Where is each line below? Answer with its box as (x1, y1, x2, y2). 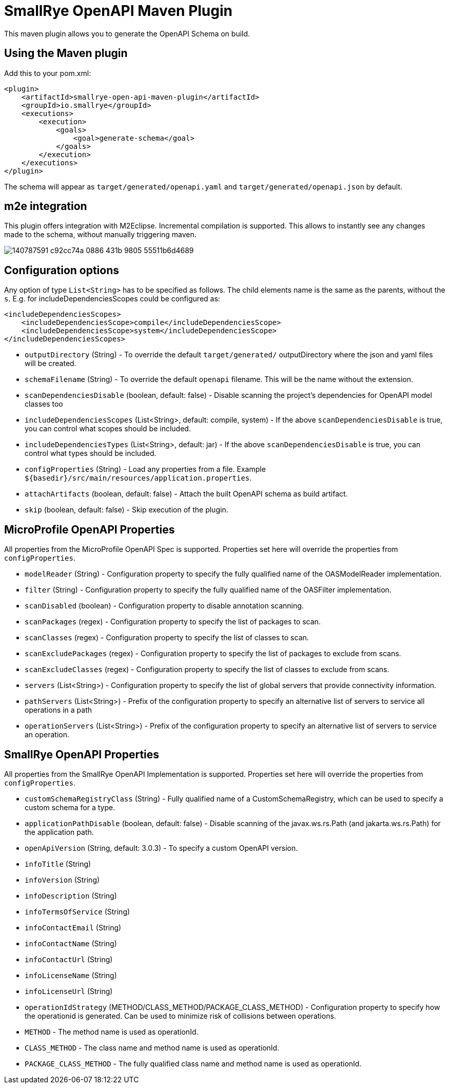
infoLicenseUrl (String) (25, 986, 113, 996)
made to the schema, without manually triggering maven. (4, 230, 197, 239)
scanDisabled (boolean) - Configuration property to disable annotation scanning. (25, 601, 304, 610)
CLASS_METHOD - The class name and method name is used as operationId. (25, 1043, 280, 1052)
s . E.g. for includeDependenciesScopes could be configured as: (4, 294, 220, 303)
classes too (25, 399, 63, 409)
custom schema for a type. (25, 803, 115, 812)
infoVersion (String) (25, 875, 100, 884)
